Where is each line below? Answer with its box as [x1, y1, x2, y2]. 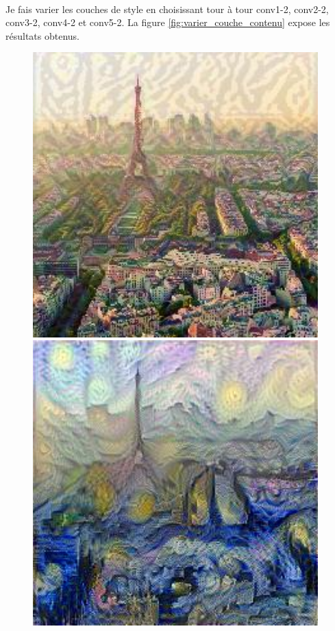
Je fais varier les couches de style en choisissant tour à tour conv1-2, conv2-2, [5, 1, 329, 16]
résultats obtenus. [5, 28, 79, 43]
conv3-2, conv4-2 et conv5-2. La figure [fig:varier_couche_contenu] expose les [5, 15, 330, 29]
